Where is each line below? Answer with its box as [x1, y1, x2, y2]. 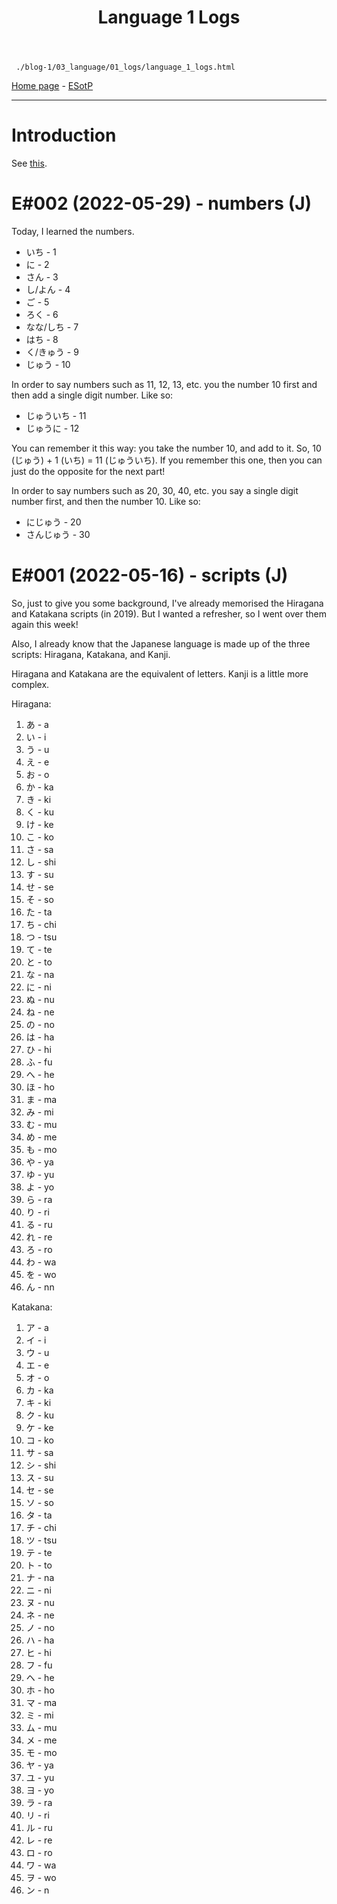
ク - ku [25, 1409, 55, 1421]
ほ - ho [25, 1081, 55, 1093]
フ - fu [25, 1659, 53, 1671]
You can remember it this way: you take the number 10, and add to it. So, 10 [11, 442, 322, 455]
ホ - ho [25, 1684, 55, 1696]
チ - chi [25, 1522, 57, 1533]
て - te [25, 944, 53, 955]
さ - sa [25, 844, 54, 855]
